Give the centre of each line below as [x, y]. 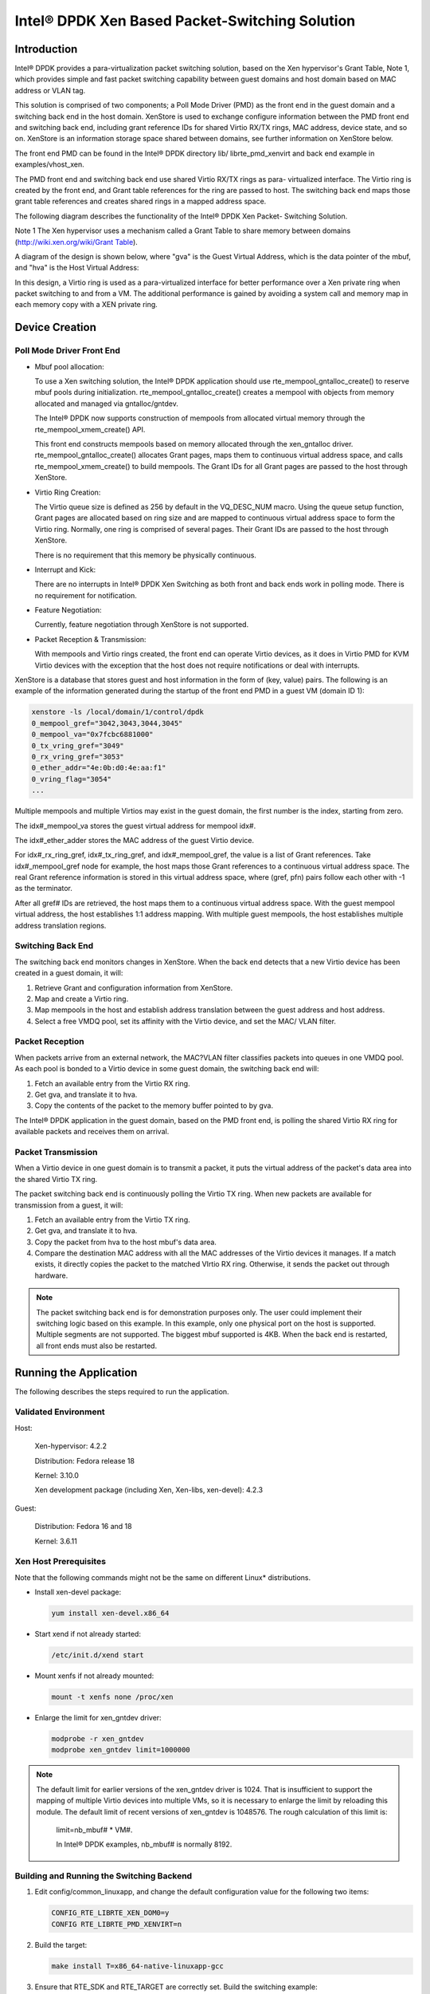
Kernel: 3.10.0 [57, 1476]
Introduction [46, 49]
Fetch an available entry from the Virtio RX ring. [112, 1083]
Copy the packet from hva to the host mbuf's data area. [125, 1242]
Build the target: [61, 1945]
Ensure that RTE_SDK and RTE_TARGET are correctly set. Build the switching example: [176, 1987]
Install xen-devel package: [78, 1592]
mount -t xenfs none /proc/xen [113, 1697]
